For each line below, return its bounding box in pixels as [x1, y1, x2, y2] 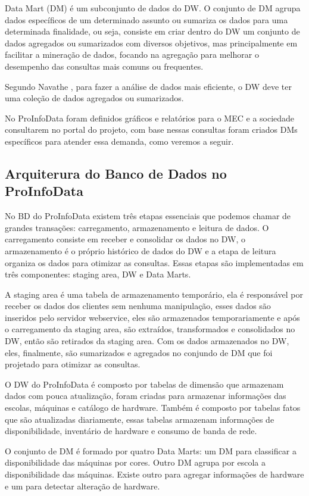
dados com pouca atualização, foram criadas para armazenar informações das [5, 389, 286, 402]
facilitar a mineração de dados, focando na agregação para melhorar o [5, 48, 259, 61]
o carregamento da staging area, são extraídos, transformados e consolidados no [5, 323, 295, 335]
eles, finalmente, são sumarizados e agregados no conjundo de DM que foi [5, 346, 273, 358]
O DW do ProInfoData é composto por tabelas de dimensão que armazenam [5, 378, 284, 390]
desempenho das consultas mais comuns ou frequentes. [5, 60, 204, 72]
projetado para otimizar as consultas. [5, 358, 141, 370]
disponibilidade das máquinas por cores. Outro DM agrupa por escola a [5, 456, 266, 469]
